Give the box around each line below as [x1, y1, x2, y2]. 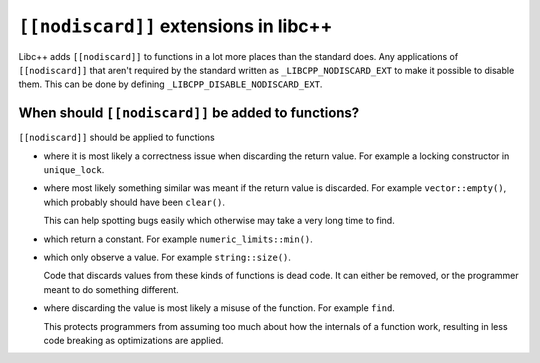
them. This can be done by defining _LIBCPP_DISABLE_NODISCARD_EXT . [18, 78, 323, 90]
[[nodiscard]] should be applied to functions [18, 131, 215, 144]
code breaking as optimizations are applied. [43, 334, 224, 346]
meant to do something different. [43, 283, 179, 295]
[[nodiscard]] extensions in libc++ [18, 15, 333, 37]
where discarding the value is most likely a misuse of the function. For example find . [43, 302, 395, 314]
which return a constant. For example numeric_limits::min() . [43, 233, 314, 245]
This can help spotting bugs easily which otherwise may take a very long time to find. [43, 215, 395, 227]
